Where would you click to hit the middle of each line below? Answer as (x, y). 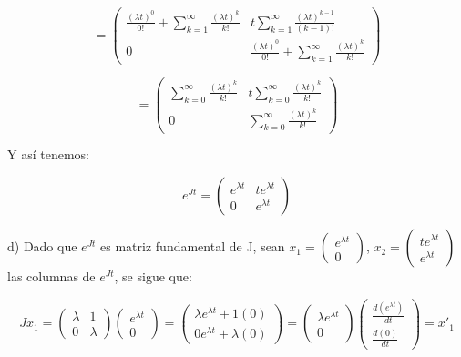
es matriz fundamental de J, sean (193, 246)
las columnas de (51, 276)
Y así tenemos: (48, 154)
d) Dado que (42, 246)
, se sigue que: (153, 276)
